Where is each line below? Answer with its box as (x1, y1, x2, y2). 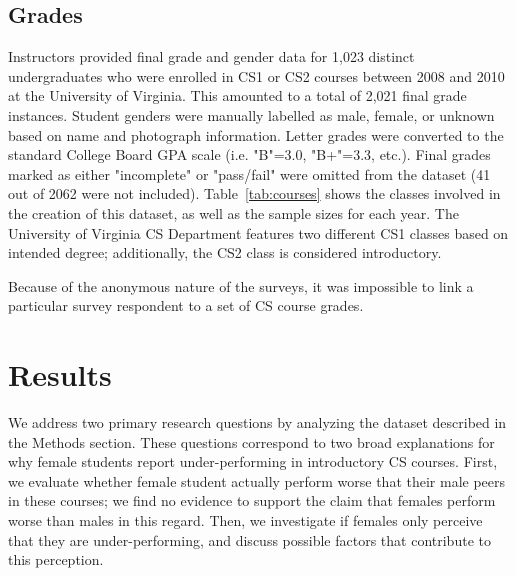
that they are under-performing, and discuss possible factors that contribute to (8, 529, 491, 550)
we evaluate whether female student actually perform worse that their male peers (8, 470, 506, 491)
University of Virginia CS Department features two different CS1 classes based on (8, 222, 509, 243)
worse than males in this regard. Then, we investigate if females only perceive (8, 510, 483, 531)
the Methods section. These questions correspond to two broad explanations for (8, 431, 495, 452)
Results (8, 354, 112, 395)
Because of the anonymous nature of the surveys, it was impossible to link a (8, 275, 474, 296)
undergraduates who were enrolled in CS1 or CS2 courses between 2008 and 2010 (8, 65, 505, 86)
